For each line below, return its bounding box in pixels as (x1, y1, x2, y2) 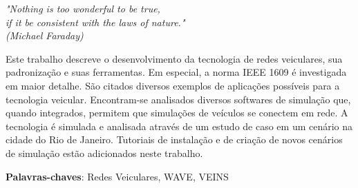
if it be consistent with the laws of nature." (6, 14, 185, 29)
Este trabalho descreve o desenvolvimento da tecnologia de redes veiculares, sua (6, 51, 343, 65)
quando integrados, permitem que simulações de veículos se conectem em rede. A (6, 105, 348, 120)
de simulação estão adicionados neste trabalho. (6, 145, 203, 160)
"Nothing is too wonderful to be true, (6, 1, 160, 15)
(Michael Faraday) (6, 28, 84, 43)
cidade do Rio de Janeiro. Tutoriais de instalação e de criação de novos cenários (6, 132, 343, 147)
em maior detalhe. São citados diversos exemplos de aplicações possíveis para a (6, 78, 340, 92)
